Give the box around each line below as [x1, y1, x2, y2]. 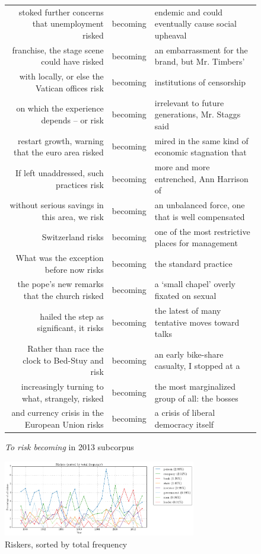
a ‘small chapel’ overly [154, 278, 236, 290]
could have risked [41, 55, 104, 68]
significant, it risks [37, 321, 104, 334]
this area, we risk [42, 210, 104, 222]
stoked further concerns [18, 5, 104, 18]
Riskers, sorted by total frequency [5, 537, 128, 550]
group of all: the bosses [154, 391, 238, 404]
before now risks [44, 263, 104, 275]
